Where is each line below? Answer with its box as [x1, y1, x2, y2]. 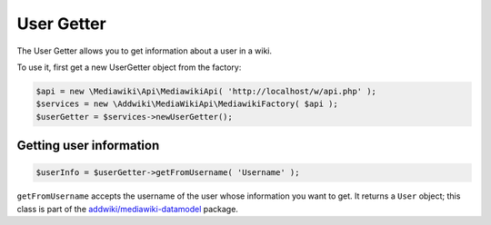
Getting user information [16, 138, 160, 153]
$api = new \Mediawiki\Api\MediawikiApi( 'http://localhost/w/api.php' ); [35, 86, 377, 96]
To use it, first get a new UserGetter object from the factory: [16, 62, 242, 73]
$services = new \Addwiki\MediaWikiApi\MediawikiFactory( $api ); [35, 99, 338, 109]
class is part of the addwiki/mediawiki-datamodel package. [16, 203, 238, 214]
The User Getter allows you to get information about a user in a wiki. [16, 45, 273, 56]
